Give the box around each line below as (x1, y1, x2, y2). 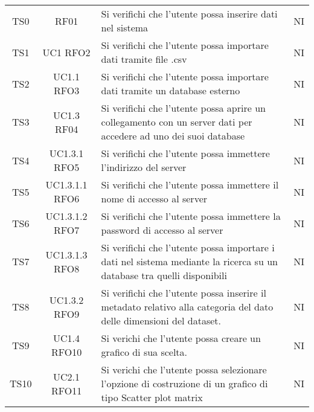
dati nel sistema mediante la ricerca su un (101, 254, 278, 268)
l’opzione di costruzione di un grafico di (101, 376, 268, 390)
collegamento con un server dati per (101, 115, 252, 129)
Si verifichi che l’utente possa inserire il (101, 286, 266, 300)
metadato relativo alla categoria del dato (101, 300, 274, 314)
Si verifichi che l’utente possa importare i (101, 240, 275, 254)
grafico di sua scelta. (101, 345, 188, 359)
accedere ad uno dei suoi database (101, 129, 245, 143)
